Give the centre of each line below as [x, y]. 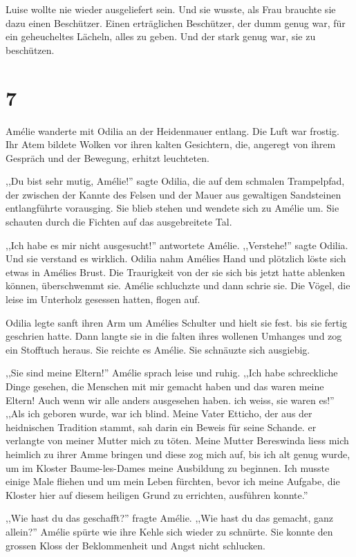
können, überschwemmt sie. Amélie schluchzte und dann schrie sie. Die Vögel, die [178, 285]
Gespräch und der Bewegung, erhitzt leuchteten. [107, 157]
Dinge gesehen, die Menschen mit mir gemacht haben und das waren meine [165, 386]
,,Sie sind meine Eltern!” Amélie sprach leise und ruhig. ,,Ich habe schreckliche [172, 373]
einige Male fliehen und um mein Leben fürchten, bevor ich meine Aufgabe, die [173, 481]
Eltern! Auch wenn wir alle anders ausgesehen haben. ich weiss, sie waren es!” [170, 400]
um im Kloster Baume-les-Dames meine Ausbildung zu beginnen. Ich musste [168, 467]
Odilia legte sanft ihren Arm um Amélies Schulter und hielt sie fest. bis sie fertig [177, 322]
